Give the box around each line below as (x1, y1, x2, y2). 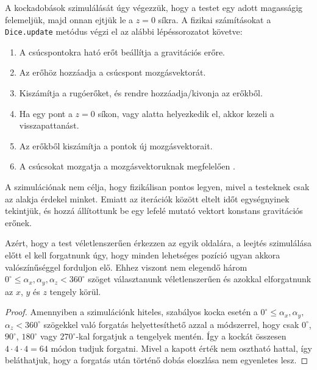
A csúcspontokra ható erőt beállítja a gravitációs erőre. (19, 45, 225, 58)
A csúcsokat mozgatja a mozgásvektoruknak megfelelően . (19, 160, 235, 173)
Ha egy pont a (19, 107, 73, 119)
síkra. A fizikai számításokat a (158, 13, 271, 26)
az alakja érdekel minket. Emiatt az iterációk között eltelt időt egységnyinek (5, 192, 290, 205)
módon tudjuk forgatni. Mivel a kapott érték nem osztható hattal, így (51, 341, 312, 354)
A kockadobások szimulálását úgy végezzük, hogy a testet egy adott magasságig (5, 1, 303, 13)
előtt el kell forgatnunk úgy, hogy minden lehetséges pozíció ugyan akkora (5, 248, 280, 261)
